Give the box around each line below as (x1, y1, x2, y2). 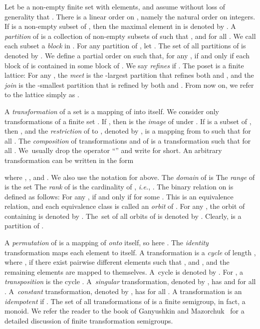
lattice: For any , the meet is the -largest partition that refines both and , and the (4, 70, 254, 80)
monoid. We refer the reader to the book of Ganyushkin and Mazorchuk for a (4, 306, 245, 316)
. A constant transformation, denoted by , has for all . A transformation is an (4, 286, 242, 297)
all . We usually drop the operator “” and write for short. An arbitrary (4, 145, 222, 156)
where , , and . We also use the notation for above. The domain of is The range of (4, 171, 255, 182)
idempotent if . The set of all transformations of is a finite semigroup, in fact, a (4, 296, 246, 306)
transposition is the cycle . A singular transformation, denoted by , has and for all (4, 276, 256, 287)
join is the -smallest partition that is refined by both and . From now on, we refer (4, 79, 254, 90)
